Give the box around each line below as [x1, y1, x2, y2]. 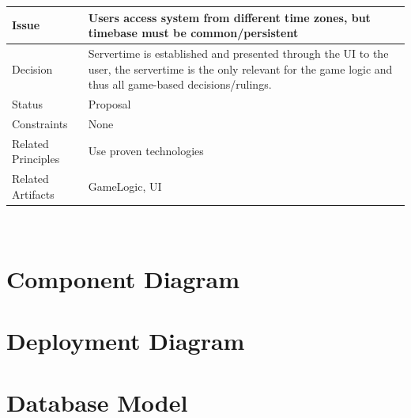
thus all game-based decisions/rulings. [88, 76, 272, 93]
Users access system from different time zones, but [88, 9, 371, 25]
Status [12, 95, 43, 112]
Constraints [12, 115, 68, 131]
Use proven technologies [88, 142, 204, 159]
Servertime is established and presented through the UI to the [88, 44, 389, 61]
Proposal [88, 95, 131, 112]
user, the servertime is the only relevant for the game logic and [88, 60, 393, 77]
